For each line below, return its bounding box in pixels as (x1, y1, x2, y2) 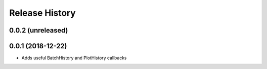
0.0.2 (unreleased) (9, 26, 68, 34)
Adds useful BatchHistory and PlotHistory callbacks (21, 55, 127, 61)
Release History (9, 7, 76, 18)
